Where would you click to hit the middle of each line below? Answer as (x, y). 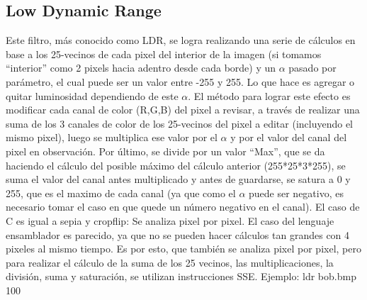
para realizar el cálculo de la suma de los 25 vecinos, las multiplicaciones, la (170, 262)
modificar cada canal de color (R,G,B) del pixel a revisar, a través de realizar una (183, 110)
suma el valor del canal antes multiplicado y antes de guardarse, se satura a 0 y (178, 179)
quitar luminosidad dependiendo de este (92, 95)
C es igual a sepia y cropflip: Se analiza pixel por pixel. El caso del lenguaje (170, 220)
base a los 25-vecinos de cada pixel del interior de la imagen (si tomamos (164, 54)
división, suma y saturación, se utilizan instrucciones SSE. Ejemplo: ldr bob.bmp (181, 276)
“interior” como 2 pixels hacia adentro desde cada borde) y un (141, 68)
